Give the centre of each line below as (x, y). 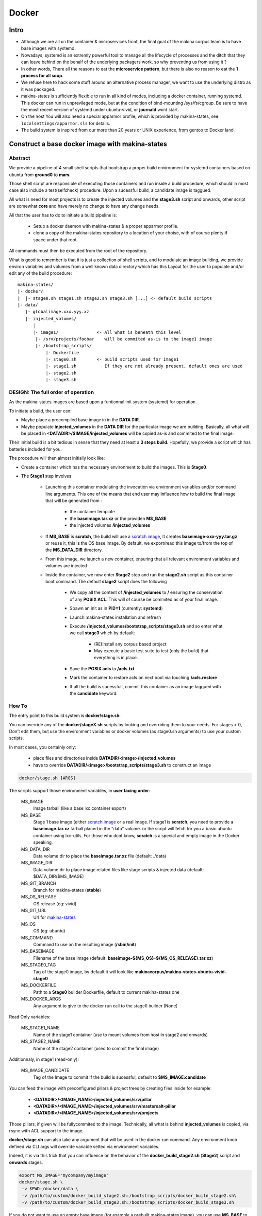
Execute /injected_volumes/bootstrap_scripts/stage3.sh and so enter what (146, 626)
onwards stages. (26, 1162)
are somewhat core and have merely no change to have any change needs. (84, 206)
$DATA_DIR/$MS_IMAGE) (59, 876)
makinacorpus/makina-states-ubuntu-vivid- (180, 972)
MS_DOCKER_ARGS (41, 999)
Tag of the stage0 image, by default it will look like (83, 972)
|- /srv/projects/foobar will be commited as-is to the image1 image (124, 339)
